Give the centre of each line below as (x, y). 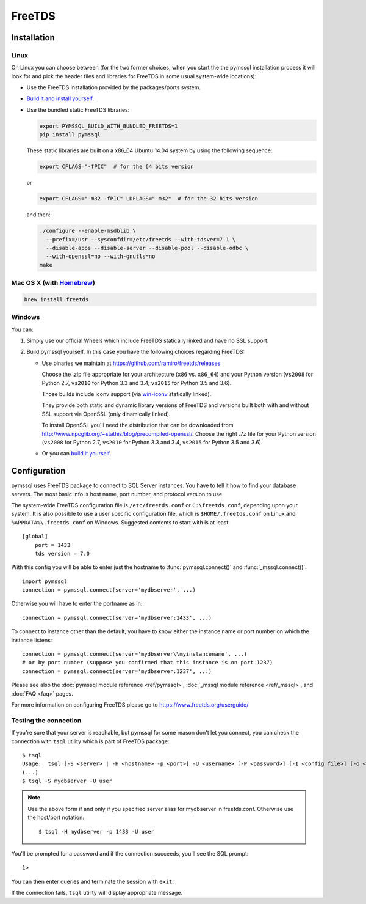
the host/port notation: (56, 818)
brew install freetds (56, 299)
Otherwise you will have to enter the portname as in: (77, 604)
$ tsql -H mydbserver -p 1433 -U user (97, 832)
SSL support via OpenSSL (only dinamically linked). (106, 414)
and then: (38, 215)
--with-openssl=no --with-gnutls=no (101, 256)
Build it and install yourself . (60, 98)
